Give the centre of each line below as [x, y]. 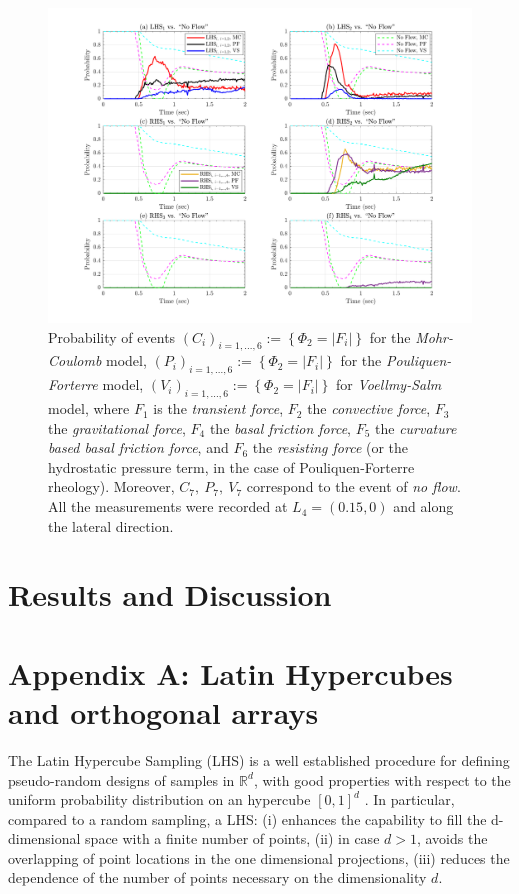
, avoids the [452, 838]
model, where [89, 408]
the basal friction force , [280, 427]
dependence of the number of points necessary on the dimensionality [217, 877]
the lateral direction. [111, 525]
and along [423, 506]
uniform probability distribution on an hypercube [159, 799]
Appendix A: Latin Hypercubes [230, 672]
